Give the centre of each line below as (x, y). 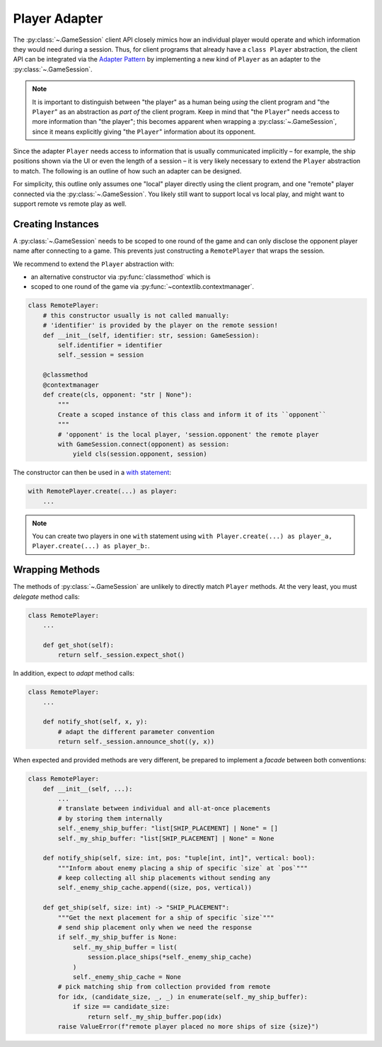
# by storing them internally (110, 818)
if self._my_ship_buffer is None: (117, 937)
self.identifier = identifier (110, 345)
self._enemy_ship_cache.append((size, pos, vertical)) (155, 888)
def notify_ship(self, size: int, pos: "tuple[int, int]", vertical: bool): (179, 858)
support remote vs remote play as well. (70, 204)
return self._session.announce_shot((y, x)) (136, 742)
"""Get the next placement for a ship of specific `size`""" (166, 917)
